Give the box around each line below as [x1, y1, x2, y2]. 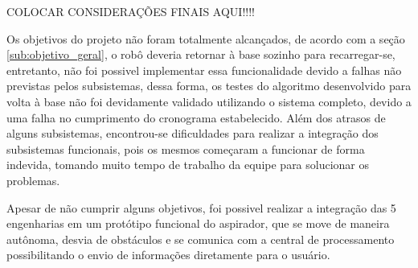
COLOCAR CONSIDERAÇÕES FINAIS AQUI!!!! [6, 3, 255, 19]
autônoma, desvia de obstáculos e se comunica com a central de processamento [6, 230, 395, 247]
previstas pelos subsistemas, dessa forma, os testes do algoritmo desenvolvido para [6, 77, 412, 94]
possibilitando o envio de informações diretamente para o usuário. [6, 246, 330, 263]
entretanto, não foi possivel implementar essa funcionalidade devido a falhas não [6, 61, 402, 78]
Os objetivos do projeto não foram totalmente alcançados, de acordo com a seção [6, 30, 405, 47]
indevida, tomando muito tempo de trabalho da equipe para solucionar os [6, 156, 370, 173]
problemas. [6, 171, 60, 188]
